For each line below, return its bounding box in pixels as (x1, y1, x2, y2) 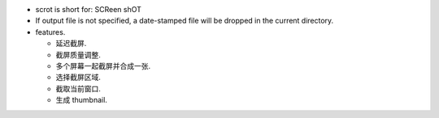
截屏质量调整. (55, 49, 102, 60)
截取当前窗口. (55, 83, 102, 93)
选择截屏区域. (55, 73, 102, 82)
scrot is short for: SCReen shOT (35, 5, 142, 14)
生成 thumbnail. (55, 95, 107, 105)
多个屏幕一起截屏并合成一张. (55, 61, 151, 70)
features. (35, 27, 66, 36)
